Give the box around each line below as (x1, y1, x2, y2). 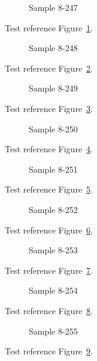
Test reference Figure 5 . (5, 183, 93, 196)
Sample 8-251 (29, 162, 78, 175)
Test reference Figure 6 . (5, 223, 93, 236)
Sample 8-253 (29, 244, 78, 256)
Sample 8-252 (29, 203, 78, 215)
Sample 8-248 (29, 42, 78, 54)
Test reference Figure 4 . (5, 143, 93, 155)
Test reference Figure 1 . (5, 21, 93, 34)
